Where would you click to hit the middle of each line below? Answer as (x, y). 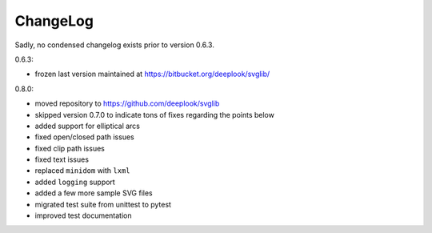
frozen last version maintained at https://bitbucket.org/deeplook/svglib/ (152, 74)
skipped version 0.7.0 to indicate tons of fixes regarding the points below (155, 114)
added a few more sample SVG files (94, 193)
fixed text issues (62, 159)
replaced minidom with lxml (83, 171)
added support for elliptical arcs (87, 126)
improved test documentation (83, 215)
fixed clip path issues (70, 148)
